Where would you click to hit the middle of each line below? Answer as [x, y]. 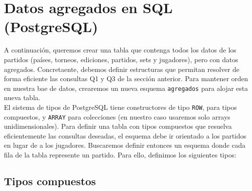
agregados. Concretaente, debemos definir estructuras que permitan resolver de [122, 69]
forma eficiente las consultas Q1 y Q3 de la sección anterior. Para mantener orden [126, 78]
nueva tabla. [22, 97]
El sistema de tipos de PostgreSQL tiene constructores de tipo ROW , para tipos [120, 107]
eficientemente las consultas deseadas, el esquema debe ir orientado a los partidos [125, 135]
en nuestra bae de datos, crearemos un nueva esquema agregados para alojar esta [126, 88]
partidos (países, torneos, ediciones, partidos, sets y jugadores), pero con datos [121, 59]
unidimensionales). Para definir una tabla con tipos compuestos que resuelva [118, 126]
